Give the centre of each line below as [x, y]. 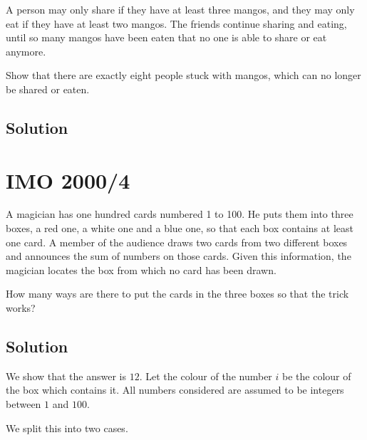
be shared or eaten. [48, 89]
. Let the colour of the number [206, 376]
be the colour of [317, 376]
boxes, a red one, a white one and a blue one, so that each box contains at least [180, 228]
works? [21, 308]
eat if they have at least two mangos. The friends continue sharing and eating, [176, 23]
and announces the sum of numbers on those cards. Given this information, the [179, 256]
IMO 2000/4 [68, 180]
